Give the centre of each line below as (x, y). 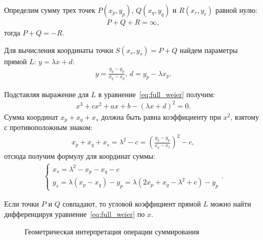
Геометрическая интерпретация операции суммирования (112, 231)
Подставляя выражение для (46, 94)
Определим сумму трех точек (50, 10)
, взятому (245, 116)
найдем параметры (209, 50)
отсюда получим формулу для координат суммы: (80, 156)
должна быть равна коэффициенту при (161, 116)
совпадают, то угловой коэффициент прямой (132, 204)
